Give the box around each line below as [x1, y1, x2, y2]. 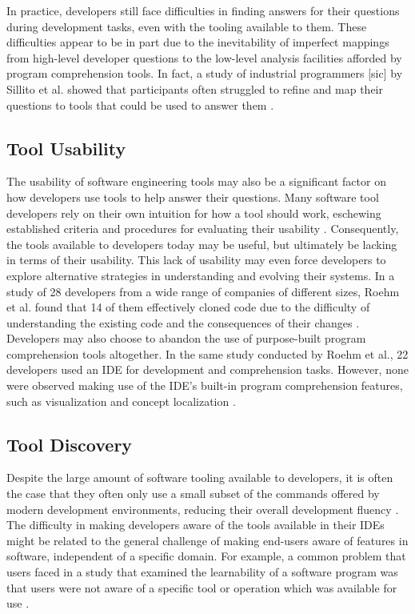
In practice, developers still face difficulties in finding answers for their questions [6, 2, 400, 18]
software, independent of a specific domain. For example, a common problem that [6, 548, 406, 564]
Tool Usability [6, 135, 126, 160]
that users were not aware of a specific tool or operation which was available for [6, 579, 397, 596]
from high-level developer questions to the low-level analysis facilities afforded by [6, 49, 402, 66]
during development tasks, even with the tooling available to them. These [6, 18, 367, 34]
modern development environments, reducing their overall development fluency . [6, 500, 399, 517]
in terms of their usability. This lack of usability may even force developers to [6, 251, 386, 268]
